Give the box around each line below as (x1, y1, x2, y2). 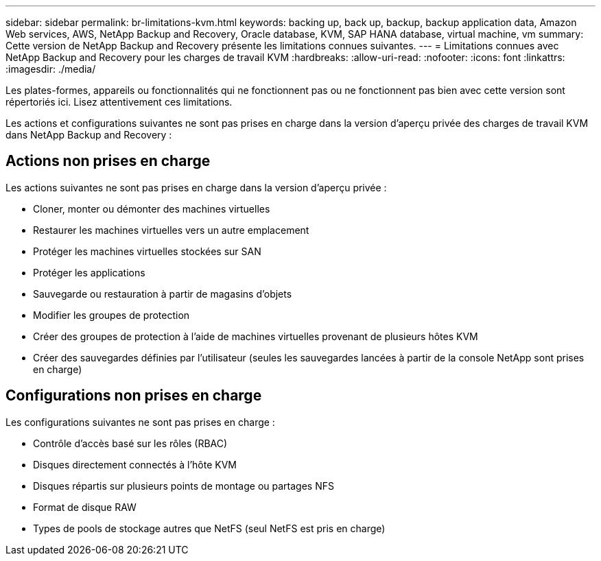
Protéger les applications (33, 266, 145, 278)
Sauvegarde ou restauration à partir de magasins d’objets (33, 287, 292, 300)
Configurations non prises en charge (5, 387, 262, 405)
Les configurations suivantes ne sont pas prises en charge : (5, 416, 275, 428)
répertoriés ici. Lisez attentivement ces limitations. (5, 96, 233, 108)
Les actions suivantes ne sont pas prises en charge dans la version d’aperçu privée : (5, 181, 387, 193)
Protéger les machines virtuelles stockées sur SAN (33, 245, 261, 257)
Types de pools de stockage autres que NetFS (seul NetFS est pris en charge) (33, 522, 386, 534)
